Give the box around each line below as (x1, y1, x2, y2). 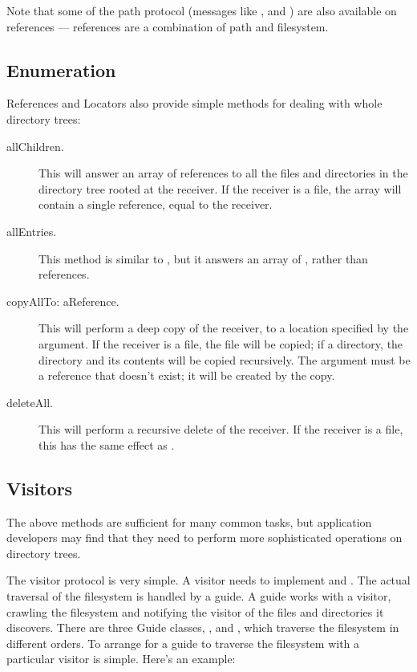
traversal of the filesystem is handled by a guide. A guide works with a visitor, (6, 588, 391, 605)
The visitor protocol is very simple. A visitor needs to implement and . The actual (6, 572, 411, 589)
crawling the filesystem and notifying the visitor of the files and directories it (6, 603, 384, 620)
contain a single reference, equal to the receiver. (38, 196, 273, 213)
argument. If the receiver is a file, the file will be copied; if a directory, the (38, 335, 403, 352)
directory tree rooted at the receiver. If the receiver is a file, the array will (38, 180, 402, 197)
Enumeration (6, 57, 116, 82)
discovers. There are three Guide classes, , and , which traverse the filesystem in (6, 619, 399, 636)
